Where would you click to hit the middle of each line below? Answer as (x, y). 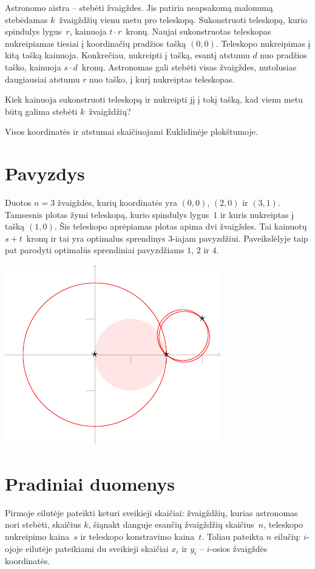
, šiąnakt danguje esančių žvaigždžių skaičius (171, 524)
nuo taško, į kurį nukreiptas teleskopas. (162, 79)
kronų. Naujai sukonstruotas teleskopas (198, 31)
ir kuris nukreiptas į (257, 214)
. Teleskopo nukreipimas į (263, 43)
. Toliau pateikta (233, 536)
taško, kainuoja (33, 66)
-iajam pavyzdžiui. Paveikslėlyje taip (240, 238)
